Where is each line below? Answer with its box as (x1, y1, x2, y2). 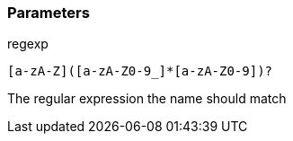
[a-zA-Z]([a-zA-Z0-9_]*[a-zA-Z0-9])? (7, 64, 273, 79)
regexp (7, 36, 49, 52)
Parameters (7, 4, 90, 22)
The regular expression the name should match (7, 91, 287, 107)
